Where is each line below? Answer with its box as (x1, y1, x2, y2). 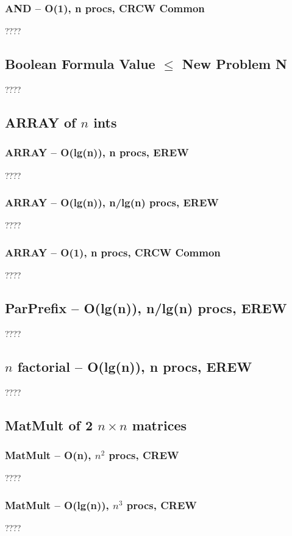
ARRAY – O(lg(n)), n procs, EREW (5, 145, 189, 160)
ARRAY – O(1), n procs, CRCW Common (5, 244, 221, 259)
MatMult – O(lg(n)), (5, 497, 109, 512)
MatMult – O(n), (5, 447, 91, 463)
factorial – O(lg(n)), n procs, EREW (17, 357, 252, 376)
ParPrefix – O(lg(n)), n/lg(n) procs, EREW (5, 299, 287, 317)
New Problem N (182, 54, 288, 73)
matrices (132, 415, 187, 434)
